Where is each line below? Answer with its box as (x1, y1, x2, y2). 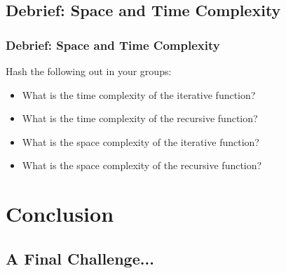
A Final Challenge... (6, 247, 154, 269)
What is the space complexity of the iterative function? (22, 134, 259, 149)
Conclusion (6, 199, 114, 228)
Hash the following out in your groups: (6, 64, 172, 78)
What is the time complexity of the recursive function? (22, 111, 258, 126)
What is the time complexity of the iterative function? (22, 87, 256, 102)
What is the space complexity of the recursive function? (22, 158, 262, 173)
